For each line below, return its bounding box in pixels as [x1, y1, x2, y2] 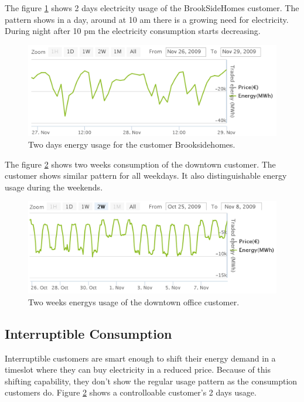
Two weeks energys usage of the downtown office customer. [28, 295, 240, 308]
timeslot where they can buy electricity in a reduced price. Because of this [5, 363, 271, 376]
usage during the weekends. [5, 180, 103, 193]
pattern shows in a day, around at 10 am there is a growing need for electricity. [5, 13, 289, 25]
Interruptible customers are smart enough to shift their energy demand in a [5, 352, 276, 364]
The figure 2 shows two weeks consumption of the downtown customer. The [5, 158, 276, 170]
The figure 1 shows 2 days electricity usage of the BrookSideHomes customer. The [5, 2, 299, 13]
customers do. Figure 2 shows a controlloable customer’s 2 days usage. [5, 386, 257, 398]
